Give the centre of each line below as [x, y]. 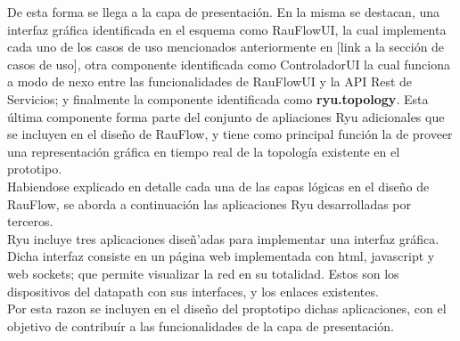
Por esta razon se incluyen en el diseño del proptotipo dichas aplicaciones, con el [227, 309]
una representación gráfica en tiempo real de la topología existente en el [204, 151]
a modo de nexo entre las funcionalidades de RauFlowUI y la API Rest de [210, 81]
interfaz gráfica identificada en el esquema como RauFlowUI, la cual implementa [227, 29]
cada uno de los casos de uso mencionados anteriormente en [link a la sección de [226, 47]
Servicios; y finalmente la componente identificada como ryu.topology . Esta [218, 98]
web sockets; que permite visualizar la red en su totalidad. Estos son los [203, 273]
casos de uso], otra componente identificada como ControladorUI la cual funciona [229, 64]
